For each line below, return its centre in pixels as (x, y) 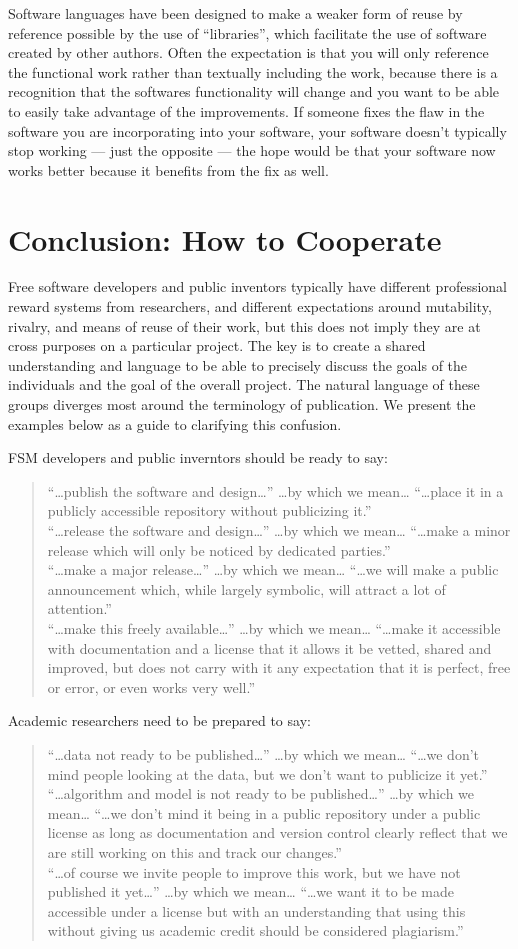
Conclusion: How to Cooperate (225, 238)
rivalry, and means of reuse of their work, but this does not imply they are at (244, 325)
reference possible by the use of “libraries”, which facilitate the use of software (247, 32)
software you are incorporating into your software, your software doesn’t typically (257, 130)
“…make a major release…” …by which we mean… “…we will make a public (273, 569)
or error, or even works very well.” (151, 686)
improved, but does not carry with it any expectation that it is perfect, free (279, 667)
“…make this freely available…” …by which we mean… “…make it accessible (274, 627)
